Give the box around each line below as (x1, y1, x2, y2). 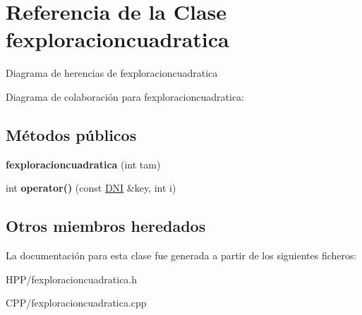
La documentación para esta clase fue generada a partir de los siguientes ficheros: (6, 248, 357, 263)
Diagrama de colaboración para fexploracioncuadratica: (6, 89, 244, 104)
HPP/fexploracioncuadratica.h (6, 271, 138, 286)
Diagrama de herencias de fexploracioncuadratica (6, 66, 218, 80)
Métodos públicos (6, 123, 137, 145)
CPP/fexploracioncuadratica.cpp (6, 295, 147, 310)
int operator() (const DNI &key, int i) (6, 180, 176, 195)
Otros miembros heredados (6, 215, 206, 237)
